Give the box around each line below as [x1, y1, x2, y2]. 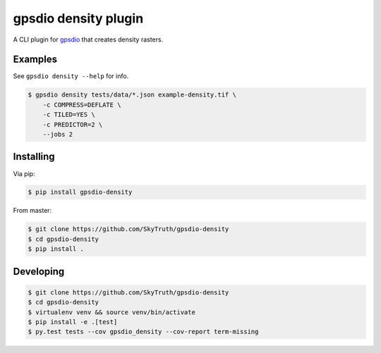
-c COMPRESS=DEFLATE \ [42, 101, 121, 109]
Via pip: [13, 169, 35, 178]
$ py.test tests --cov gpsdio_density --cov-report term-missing [28, 328, 259, 336]
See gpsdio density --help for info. [13, 72, 129, 80]
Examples [13, 54, 58, 66]
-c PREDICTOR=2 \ [42, 120, 103, 128]
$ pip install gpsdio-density [28, 188, 133, 197]
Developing [13, 265, 65, 278]
